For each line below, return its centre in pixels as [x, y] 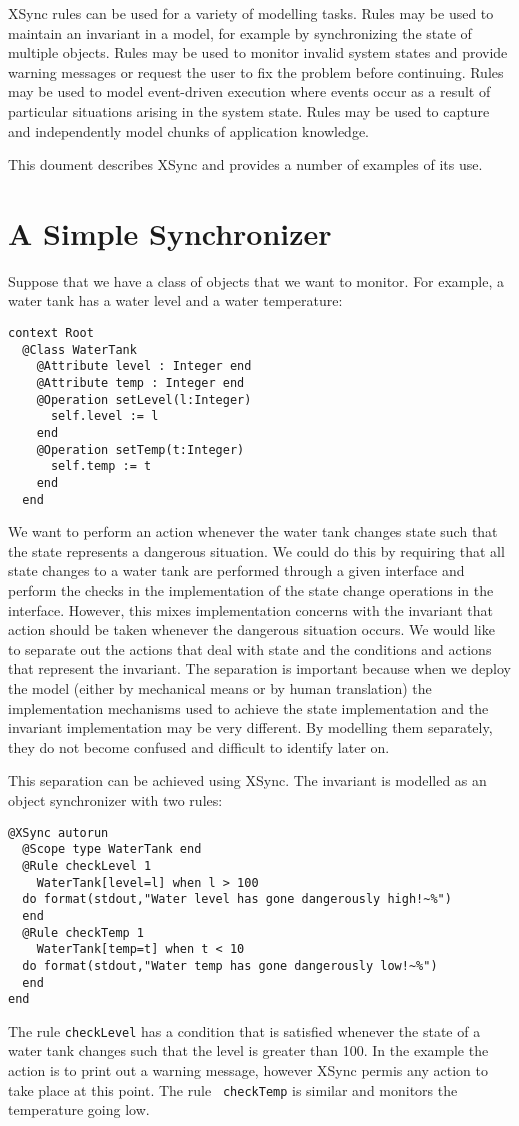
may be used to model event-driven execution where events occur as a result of [249, 91]
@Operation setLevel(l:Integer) [144, 399]
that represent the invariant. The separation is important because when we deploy [259, 668]
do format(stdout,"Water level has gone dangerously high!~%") [237, 899]
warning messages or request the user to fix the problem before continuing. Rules [256, 71]
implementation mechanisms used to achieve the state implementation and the [248, 707]
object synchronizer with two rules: [115, 800]
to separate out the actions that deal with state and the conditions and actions [250, 648]
